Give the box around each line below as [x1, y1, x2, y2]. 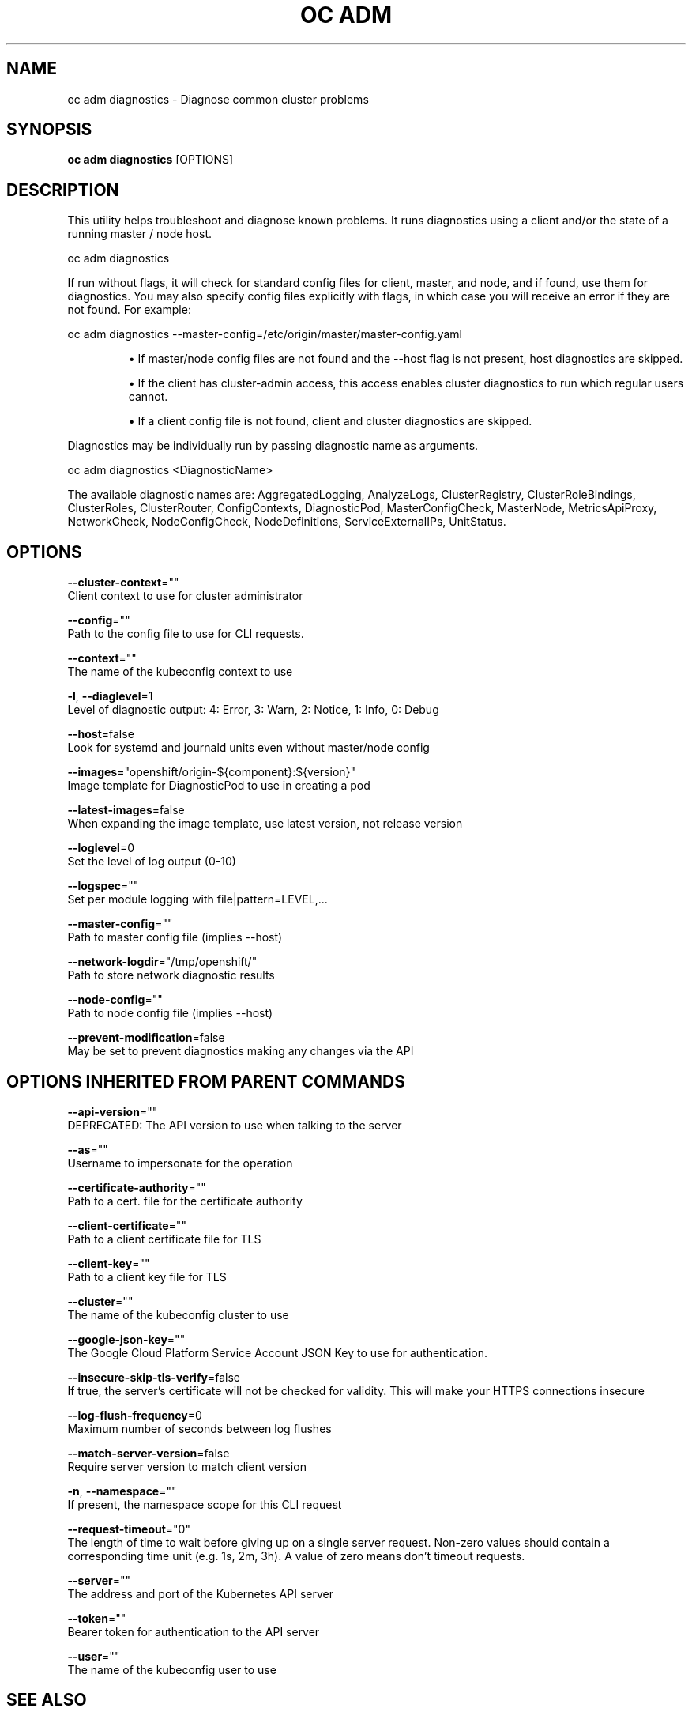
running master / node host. [67, 227, 212, 241]
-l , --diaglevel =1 [67, 689, 153, 703]
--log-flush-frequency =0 [67, 1408, 202, 1422]
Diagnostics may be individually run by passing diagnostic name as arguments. [67, 439, 479, 453]
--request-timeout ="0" [67, 1522, 190, 1536]
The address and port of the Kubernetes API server [67, 1586, 333, 1601]
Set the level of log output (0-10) [67, 854, 236, 869]
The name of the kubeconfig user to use [67, 1662, 276, 1676]
